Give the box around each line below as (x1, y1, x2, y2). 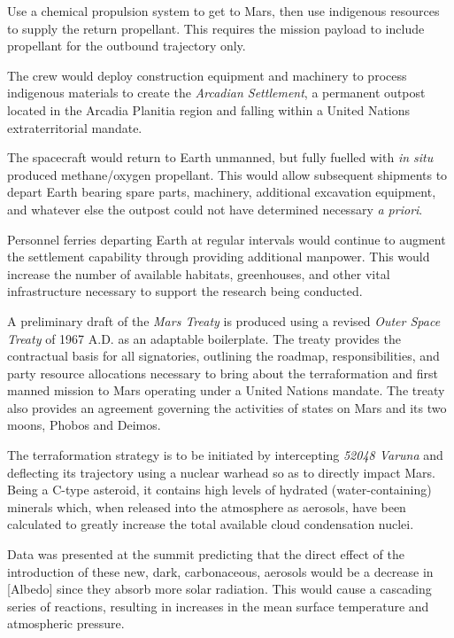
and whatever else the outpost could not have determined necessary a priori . (7, 199, 423, 218)
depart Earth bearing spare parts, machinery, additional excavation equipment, (7, 183, 436, 201)
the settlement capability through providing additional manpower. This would (7, 247, 430, 266)
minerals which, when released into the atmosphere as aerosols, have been (7, 497, 406, 516)
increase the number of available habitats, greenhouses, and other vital (7, 264, 390, 283)
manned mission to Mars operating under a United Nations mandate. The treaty (7, 381, 445, 400)
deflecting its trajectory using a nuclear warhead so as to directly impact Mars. (7, 463, 435, 481)
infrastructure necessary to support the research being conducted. (7, 282, 363, 300)
